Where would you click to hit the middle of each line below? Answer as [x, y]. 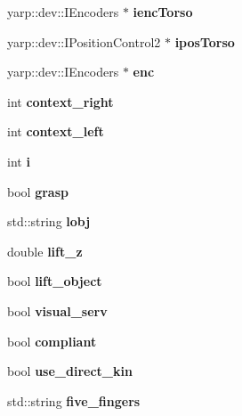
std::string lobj [49, 221]
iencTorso [163, 12]
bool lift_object [55, 281]
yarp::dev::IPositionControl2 [84, 41]
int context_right [60, 101]
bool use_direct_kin [70, 371]
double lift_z [45, 251]
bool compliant [52, 341]
